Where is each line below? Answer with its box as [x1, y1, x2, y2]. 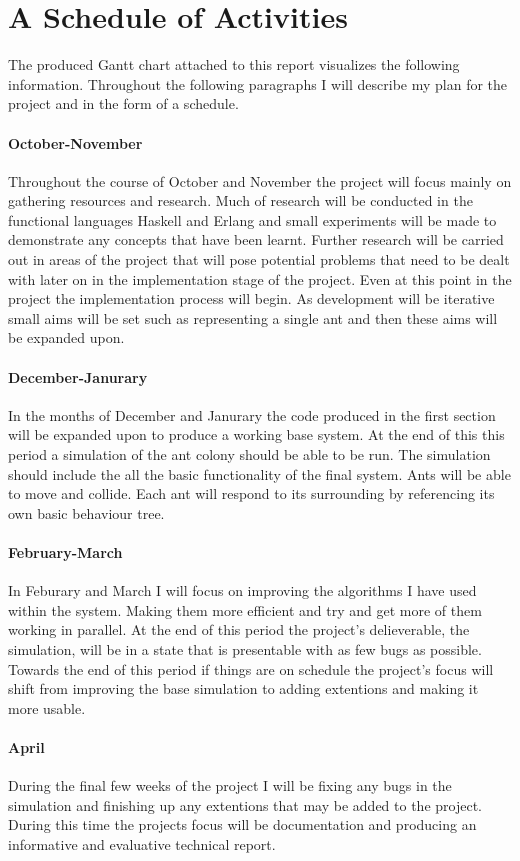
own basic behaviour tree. [8, 502, 165, 523]
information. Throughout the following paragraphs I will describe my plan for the [8, 73, 508, 94]
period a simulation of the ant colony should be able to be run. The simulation [8, 444, 491, 465]
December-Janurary [8, 366, 148, 387]
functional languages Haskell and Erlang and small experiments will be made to [8, 209, 497, 230]
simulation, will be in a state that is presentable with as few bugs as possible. [8, 638, 482, 659]
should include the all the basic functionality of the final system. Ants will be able [8, 463, 511, 484]
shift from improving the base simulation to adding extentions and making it [8, 678, 479, 699]
